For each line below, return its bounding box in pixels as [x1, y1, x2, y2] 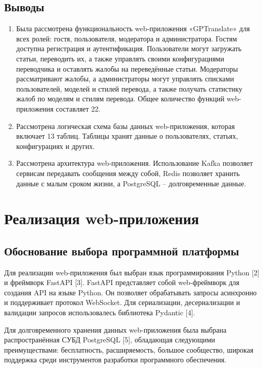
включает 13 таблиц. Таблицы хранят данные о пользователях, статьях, [16, 131, 238, 141]
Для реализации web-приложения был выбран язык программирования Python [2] [4, 267, 259, 277]
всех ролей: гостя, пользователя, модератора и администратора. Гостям [16, 33, 237, 44]
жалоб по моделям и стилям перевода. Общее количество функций [16, 93, 225, 104]
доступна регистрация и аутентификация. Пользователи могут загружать [16, 43, 242, 54]
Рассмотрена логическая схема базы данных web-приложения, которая [16, 120, 235, 131]
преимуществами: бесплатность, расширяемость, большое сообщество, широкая [4, 344, 254, 355]
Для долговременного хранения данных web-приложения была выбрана [4, 324, 227, 335]
